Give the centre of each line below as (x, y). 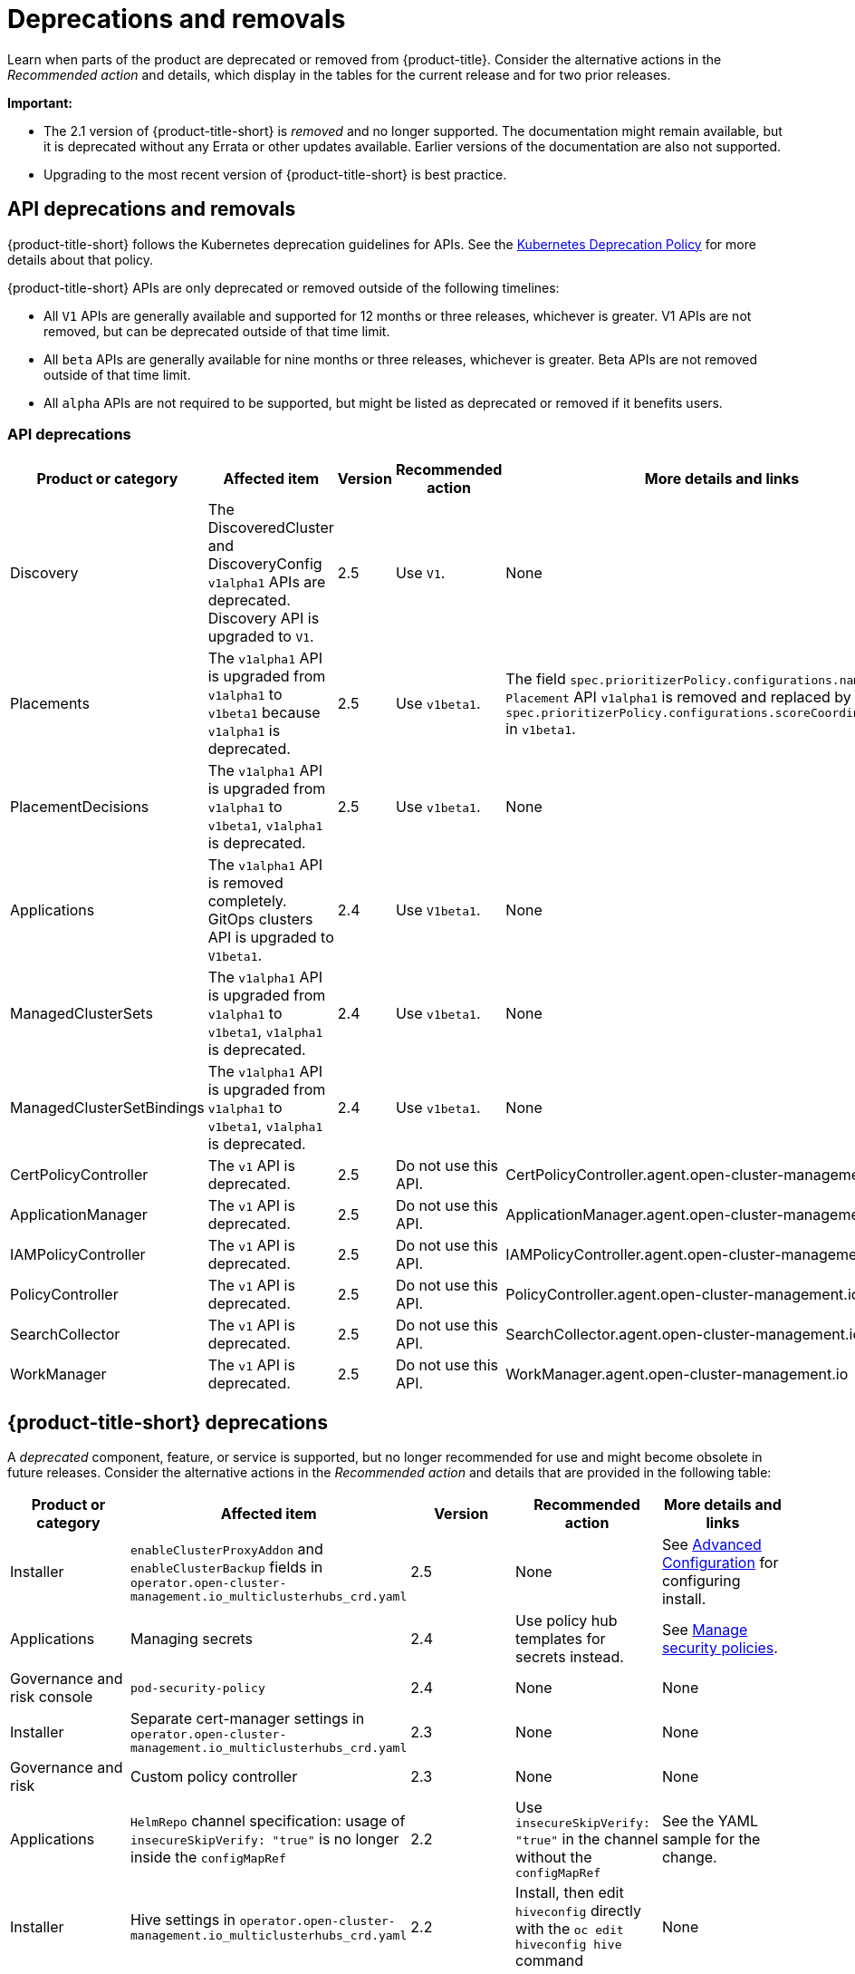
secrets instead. (570, 1657)
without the (554, 1858)
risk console (52, 1697)
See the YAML (710, 1821)
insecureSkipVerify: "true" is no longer (265, 1839)
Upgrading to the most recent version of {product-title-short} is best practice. (275, 174)
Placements (50, 704)
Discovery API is (264, 619)
